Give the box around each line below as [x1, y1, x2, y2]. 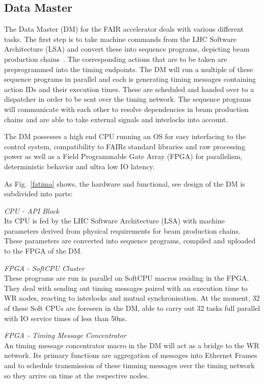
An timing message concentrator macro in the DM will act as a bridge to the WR [4, 340, 259, 350]
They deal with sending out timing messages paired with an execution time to [4, 282, 248, 293]
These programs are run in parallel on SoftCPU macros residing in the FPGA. [4, 273, 249, 283]
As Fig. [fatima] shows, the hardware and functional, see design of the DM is [4, 178, 245, 189]
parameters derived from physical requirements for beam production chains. [4, 225, 241, 236]
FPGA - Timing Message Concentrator [4, 330, 126, 341]
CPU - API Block [4, 205, 60, 216]
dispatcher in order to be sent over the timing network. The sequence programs [4, 94, 252, 104]
